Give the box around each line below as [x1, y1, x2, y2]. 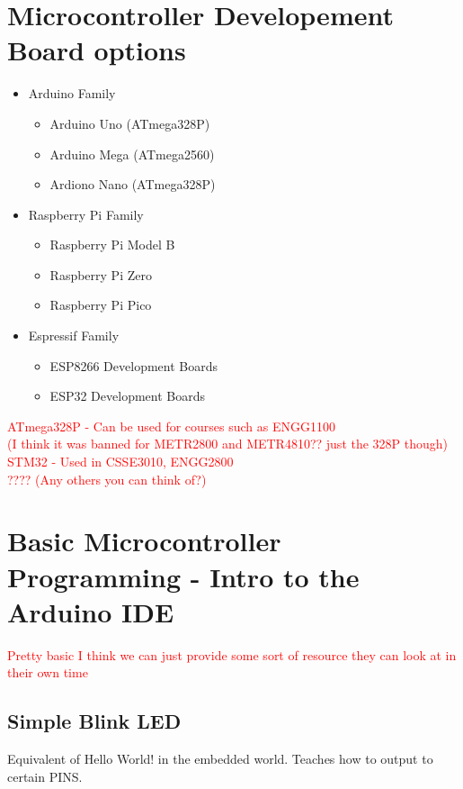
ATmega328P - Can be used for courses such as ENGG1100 [7, 416, 336, 435]
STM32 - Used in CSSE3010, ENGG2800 [7, 452, 234, 471]
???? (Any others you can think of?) [7, 469, 207, 488]
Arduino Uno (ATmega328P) [49, 113, 210, 132]
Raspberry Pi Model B [49, 235, 175, 254]
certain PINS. [7, 766, 83, 785]
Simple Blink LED [7, 707, 182, 735]
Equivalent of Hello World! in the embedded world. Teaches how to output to [7, 749, 433, 768]
